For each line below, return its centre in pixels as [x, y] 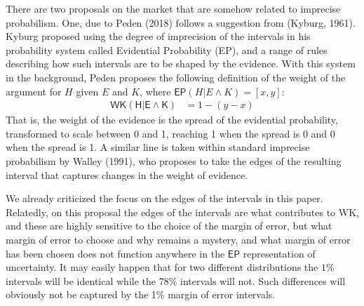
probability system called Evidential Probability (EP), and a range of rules [167, 49]
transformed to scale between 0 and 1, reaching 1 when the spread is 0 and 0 [170, 133]
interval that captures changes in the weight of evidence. [127, 174]
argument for [34, 91]
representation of [279, 253]
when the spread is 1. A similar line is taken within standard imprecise [158, 147]
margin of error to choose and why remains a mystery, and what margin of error [178, 239]
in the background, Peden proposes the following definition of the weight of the [176, 77]
